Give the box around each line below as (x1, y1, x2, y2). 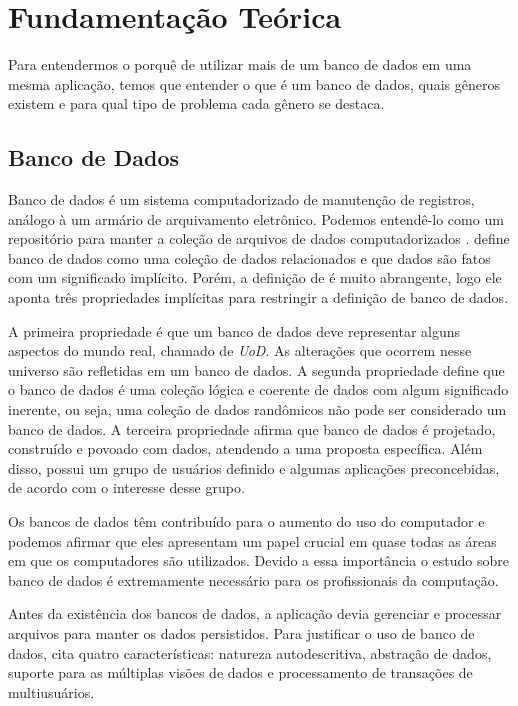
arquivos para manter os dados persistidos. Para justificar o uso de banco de (8, 622, 475, 643)
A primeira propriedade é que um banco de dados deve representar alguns (8, 320, 461, 341)
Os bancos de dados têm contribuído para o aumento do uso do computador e (8, 511, 485, 532)
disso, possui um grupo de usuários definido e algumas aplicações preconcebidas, (8, 457, 500, 478)
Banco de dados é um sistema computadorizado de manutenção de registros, (8, 189, 475, 210)
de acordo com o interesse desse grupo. (8, 477, 245, 498)
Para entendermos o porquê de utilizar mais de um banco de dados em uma (8, 54, 472, 75)
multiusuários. (8, 681, 95, 702)
